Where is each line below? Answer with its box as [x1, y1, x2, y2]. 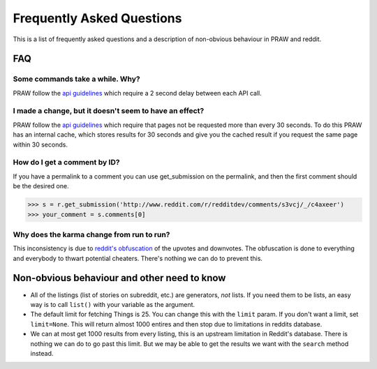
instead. [30, 349, 54, 357]
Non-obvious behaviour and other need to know [13, 272, 226, 284]
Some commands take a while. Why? [13, 74, 140, 84]
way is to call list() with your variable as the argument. [30, 300, 195, 308]
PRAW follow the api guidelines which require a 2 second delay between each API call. [13, 89, 262, 97]
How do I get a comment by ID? [13, 158, 120, 167]
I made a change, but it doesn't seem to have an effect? [13, 106, 205, 116]
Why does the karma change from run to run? [13, 229, 170, 239]
